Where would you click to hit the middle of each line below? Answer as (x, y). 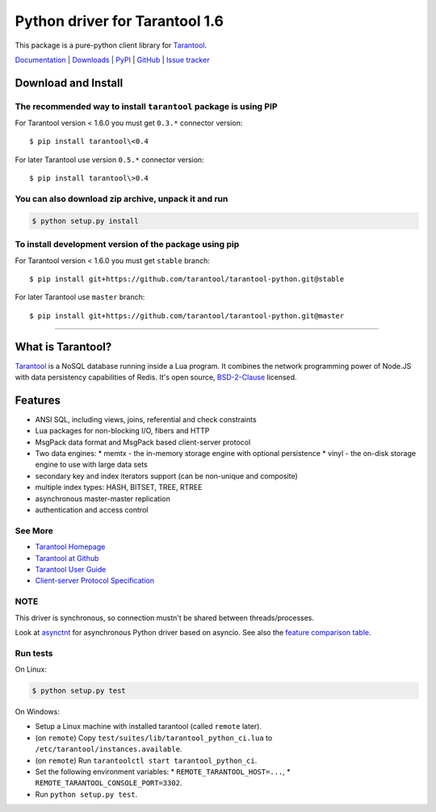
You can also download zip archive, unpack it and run (122, 199)
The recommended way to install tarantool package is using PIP (146, 107)
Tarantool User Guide (71, 569)
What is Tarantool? (63, 347)
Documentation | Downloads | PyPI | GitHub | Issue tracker (112, 60)
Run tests (34, 653)
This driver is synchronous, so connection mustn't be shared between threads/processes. (165, 617)
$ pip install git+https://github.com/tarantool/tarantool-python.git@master (187, 316)
